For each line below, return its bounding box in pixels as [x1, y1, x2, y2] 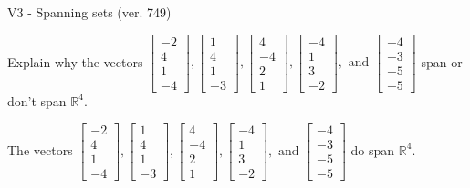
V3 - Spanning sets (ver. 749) [7, 3, 172, 21]
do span [350, 140, 395, 159]
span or [421, 52, 463, 71]
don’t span [7, 91, 67, 110]
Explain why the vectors [7, 52, 143, 71]
